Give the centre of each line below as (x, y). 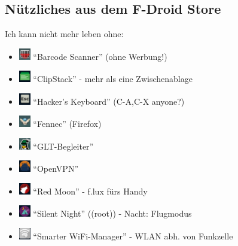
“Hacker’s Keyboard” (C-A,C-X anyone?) (109, 101)
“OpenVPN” (56, 168)
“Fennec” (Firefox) (67, 124)
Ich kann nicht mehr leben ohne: (64, 34)
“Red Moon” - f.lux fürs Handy (90, 191)
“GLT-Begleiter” (63, 146)
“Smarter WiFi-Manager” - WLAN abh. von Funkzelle (133, 236)
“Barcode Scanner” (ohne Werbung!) (100, 56)
